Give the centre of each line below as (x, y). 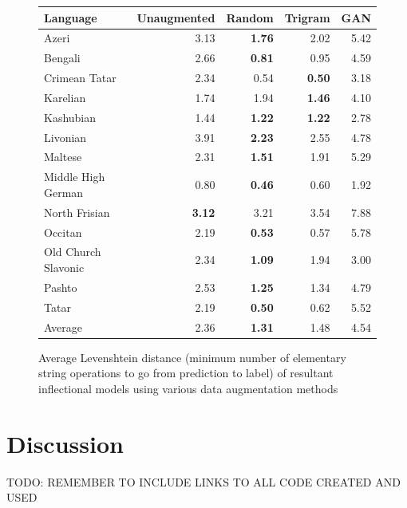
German (64, 192)
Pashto (61, 287)
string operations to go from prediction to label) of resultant (186, 373)
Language (71, 17)
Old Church (73, 252)
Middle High (75, 177)
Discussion (65, 443)
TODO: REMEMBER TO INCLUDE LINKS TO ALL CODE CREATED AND (203, 481)
